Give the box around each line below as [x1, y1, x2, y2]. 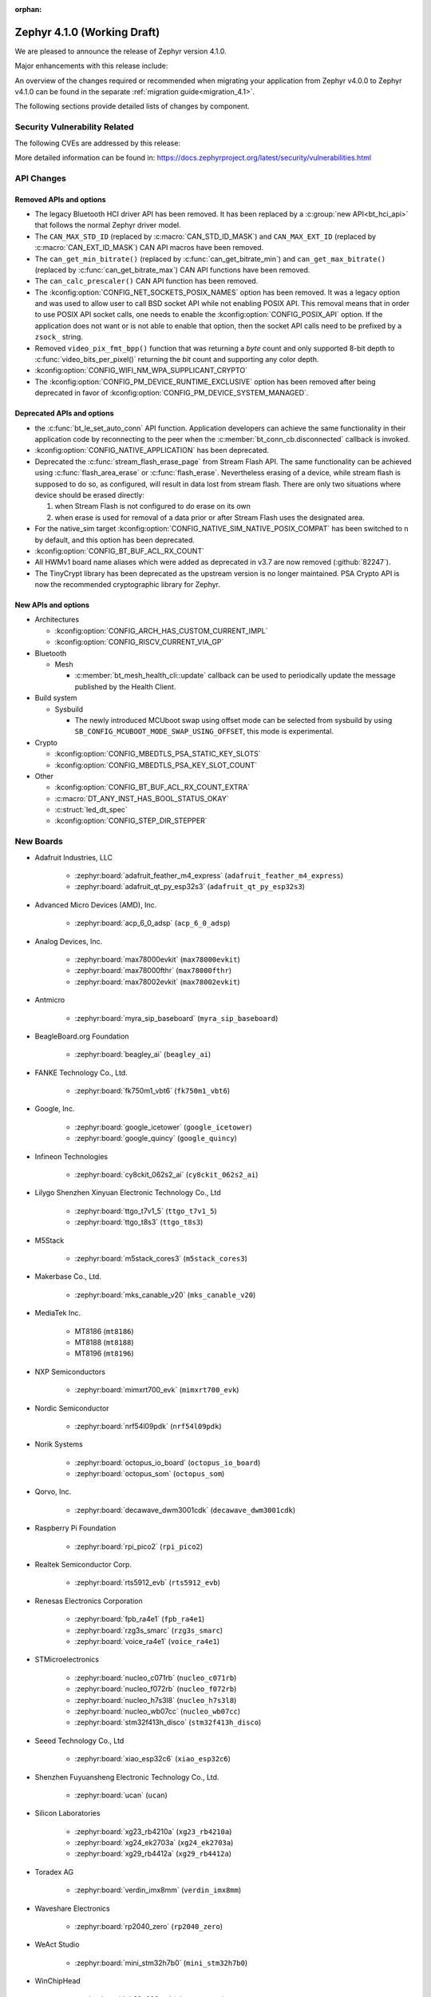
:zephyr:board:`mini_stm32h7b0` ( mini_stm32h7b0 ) [74, 1958, 248, 1967]
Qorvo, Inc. [34, 1487, 72, 1497]
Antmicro [34, 995, 65, 1005]
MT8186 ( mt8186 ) [74, 1326, 135, 1336]
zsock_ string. [34, 332, 84, 342]
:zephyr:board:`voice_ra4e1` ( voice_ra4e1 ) [74, 1636, 220, 1646]
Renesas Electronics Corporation [34, 1596, 143, 1606]
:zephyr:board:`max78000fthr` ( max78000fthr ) [74, 966, 231, 975]
